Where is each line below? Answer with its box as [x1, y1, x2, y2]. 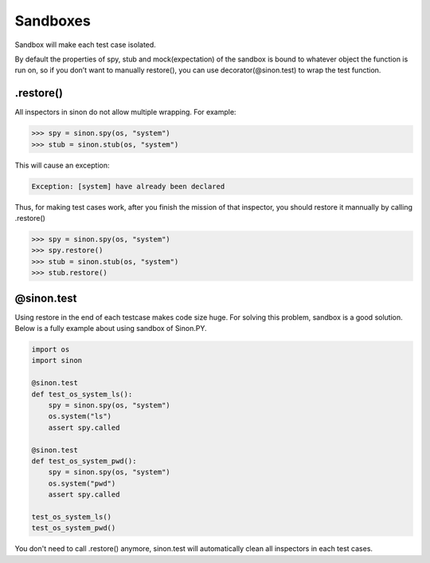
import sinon [31, 356, 83, 365]
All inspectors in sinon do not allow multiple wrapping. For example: [14, 108, 236, 117]
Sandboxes [14, 12, 91, 30]
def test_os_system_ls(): [31, 389, 133, 399]
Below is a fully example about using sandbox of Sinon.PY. [14, 324, 207, 333]
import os [31, 344, 70, 354]
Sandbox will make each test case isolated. [14, 40, 157, 49]
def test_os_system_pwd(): [31, 456, 137, 466]
